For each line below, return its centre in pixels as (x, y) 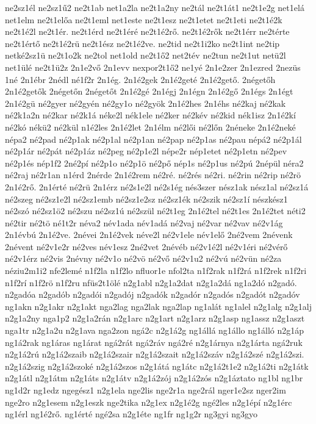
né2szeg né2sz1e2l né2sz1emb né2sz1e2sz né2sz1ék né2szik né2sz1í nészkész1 (146, 199)
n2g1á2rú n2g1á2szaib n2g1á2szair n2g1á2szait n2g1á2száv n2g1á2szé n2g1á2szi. (155, 354)
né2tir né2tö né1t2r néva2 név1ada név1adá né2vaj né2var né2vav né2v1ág (144, 222)
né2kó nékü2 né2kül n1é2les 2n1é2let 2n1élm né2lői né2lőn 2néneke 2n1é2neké (150, 127)
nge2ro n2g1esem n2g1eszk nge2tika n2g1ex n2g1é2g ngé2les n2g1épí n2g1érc (149, 402)
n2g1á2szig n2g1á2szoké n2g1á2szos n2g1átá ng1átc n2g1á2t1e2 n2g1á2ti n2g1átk (157, 366)
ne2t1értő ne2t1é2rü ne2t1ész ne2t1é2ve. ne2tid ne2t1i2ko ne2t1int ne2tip (142, 43)
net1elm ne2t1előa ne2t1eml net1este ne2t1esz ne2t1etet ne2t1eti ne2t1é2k (144, 19)
